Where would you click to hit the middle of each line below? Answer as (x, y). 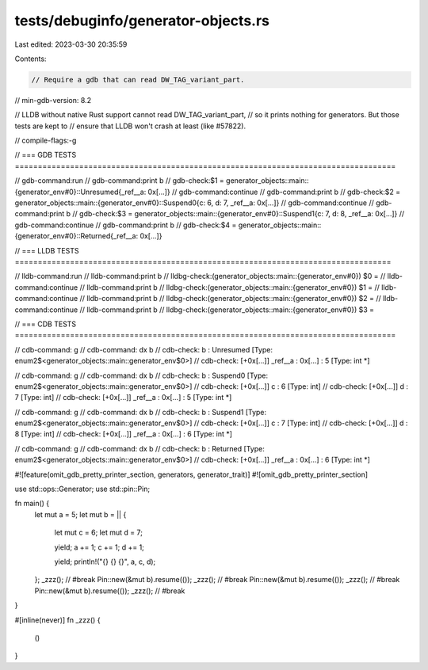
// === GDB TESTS (46, 155)
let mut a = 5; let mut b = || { (80, 514)
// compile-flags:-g (46, 141)
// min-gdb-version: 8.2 (53, 100)
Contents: (31, 59)
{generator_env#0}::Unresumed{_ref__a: (80, 192)
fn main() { (32, 504)
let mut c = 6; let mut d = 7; (98, 533)
